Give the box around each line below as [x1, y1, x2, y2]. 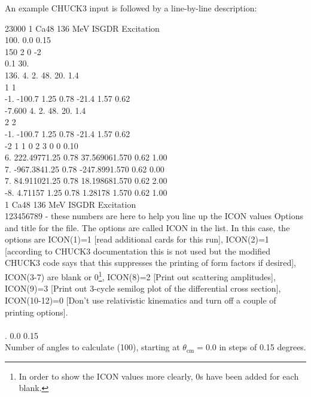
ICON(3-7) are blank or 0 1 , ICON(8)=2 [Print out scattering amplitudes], [5, 269, 276, 283]
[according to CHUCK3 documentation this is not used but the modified [5, 244, 271, 257]
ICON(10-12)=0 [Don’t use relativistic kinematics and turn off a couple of [5, 293, 276, 306]
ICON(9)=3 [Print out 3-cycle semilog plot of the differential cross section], [5, 282, 281, 295]
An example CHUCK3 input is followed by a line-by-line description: [5, 2, 257, 14]
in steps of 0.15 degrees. [219, 341, 306, 353]
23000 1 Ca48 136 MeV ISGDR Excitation [5, 22, 160, 34]
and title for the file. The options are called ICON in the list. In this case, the [5, 221, 290, 234]
